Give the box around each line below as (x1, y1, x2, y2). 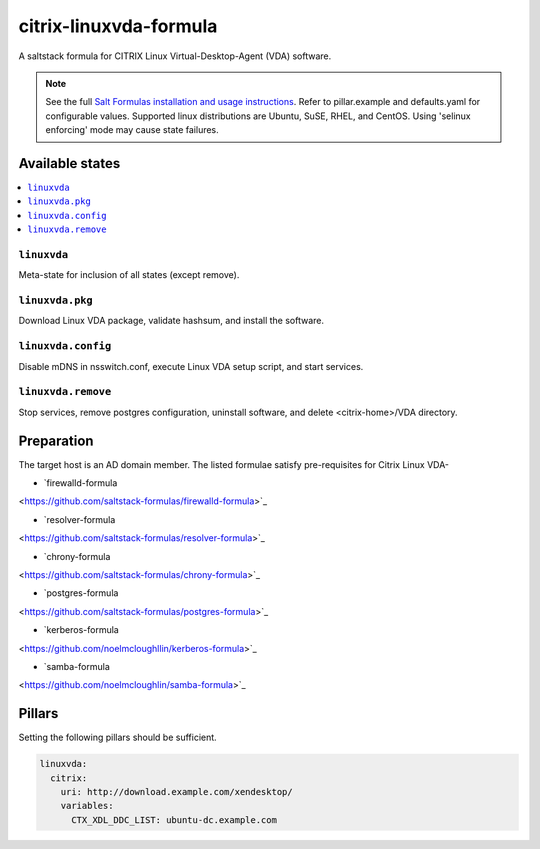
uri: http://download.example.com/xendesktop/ (60, 786, 294, 798)
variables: (60, 800, 114, 812)
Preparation (18, 432, 94, 449)
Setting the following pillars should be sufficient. (18, 731, 217, 744)
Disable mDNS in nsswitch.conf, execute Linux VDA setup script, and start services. (18, 360, 364, 372)
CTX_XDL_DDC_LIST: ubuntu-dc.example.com (71, 814, 277, 825)
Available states (18, 155, 121, 172)
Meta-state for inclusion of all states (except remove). (18, 269, 240, 281)
